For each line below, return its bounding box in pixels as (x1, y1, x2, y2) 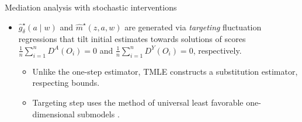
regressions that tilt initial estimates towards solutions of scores (18, 33, 246, 45)
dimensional (32, 107, 75, 120)
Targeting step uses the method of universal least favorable (32, 96, 244, 108)
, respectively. (193, 44, 242, 56)
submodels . (77, 107, 120, 120)
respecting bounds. (32, 76, 100, 89)
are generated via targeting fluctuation (124, 20, 262, 33)
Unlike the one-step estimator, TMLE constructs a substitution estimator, (32, 65, 298, 77)
